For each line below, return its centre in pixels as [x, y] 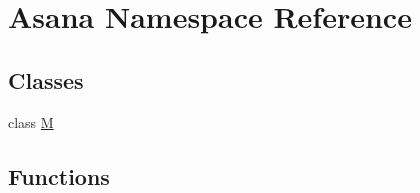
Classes [46, 79]
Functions [59, 175]
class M [31, 121]
